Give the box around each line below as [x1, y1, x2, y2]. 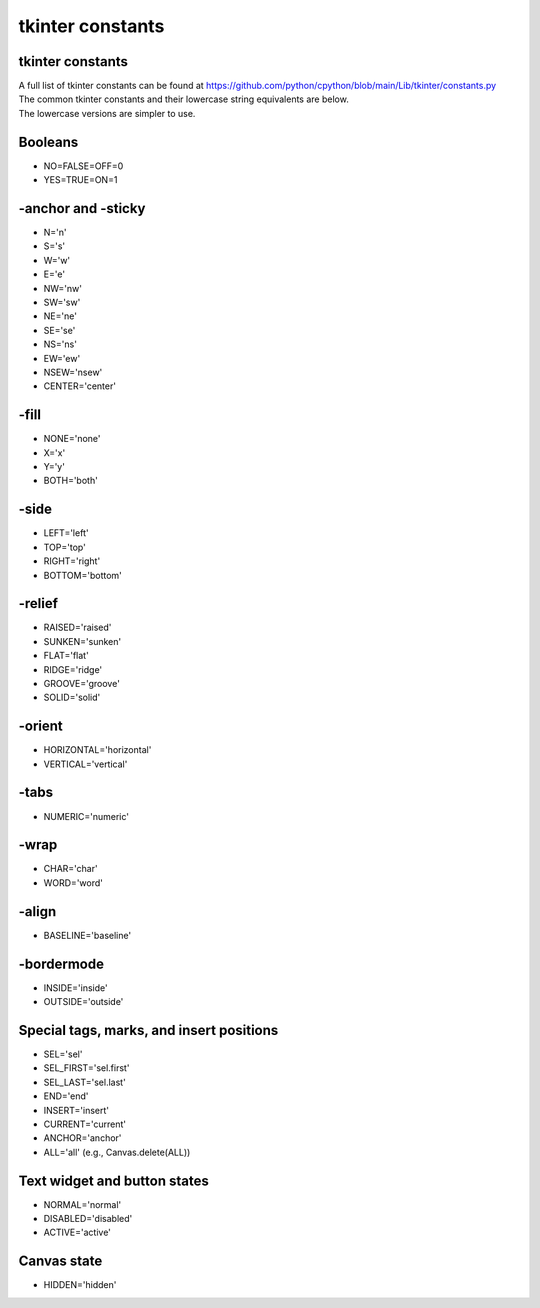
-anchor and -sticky [18, 200, 146, 217]
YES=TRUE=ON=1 [43, 174, 118, 186]
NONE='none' [43, 433, 101, 445]
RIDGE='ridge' [43, 663, 103, 675]
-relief [18, 595, 59, 612]
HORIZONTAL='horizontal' [43, 744, 152, 756]
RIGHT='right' [43, 555, 101, 567]
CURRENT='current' [43, 1118, 127, 1130]
